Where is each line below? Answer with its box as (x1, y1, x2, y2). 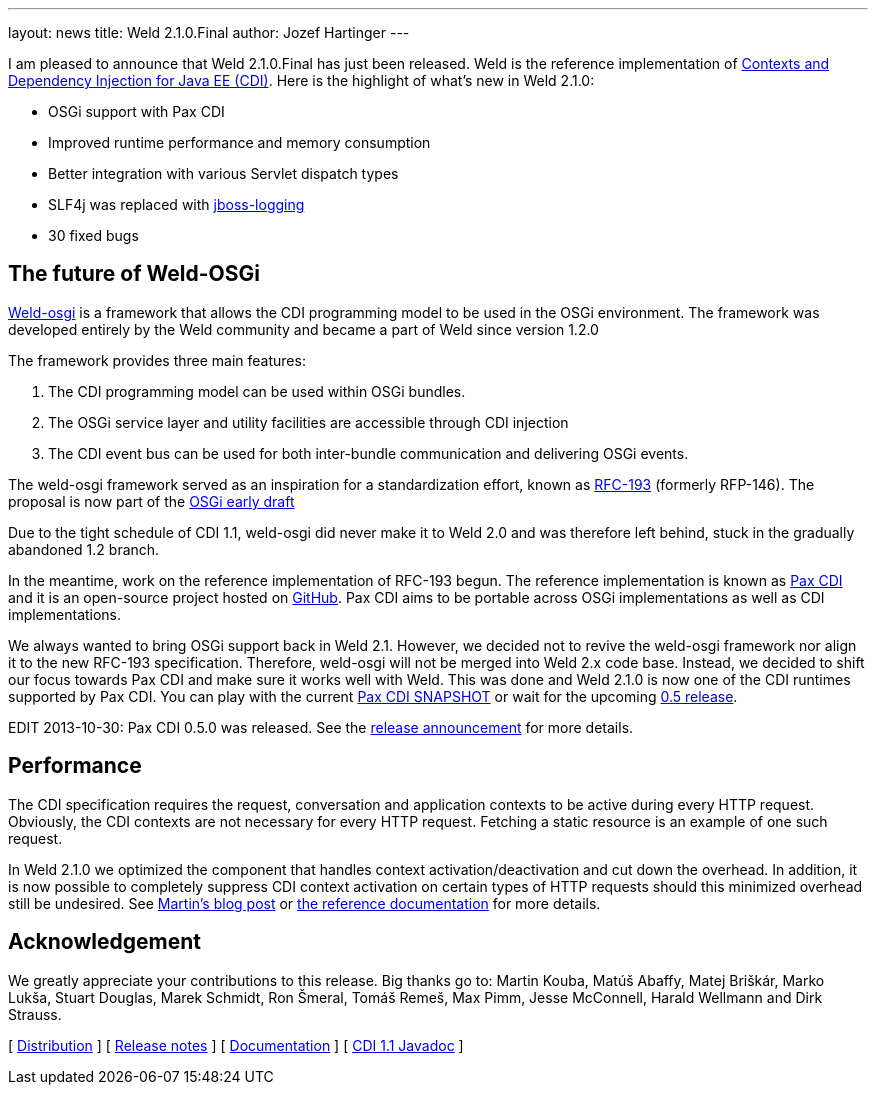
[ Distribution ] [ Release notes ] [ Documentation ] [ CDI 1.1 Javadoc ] (8, 1036, 464, 1054)
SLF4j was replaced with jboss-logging (48, 196, 305, 213)
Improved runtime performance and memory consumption (48, 134, 431, 151)
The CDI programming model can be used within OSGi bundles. (48, 382, 466, 400)
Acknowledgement (8, 929, 201, 955)
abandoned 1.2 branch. (8, 540, 160, 558)
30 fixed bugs (48, 227, 139, 244)
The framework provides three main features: (8, 351, 306, 369)
